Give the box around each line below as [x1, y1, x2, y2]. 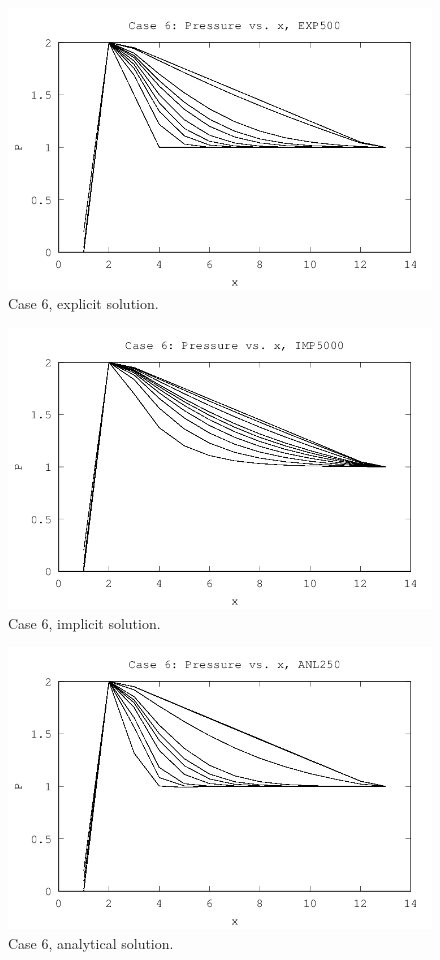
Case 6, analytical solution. [8, 932, 174, 953]
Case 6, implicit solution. [8, 612, 161, 633]
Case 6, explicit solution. [8, 293, 159, 314]
